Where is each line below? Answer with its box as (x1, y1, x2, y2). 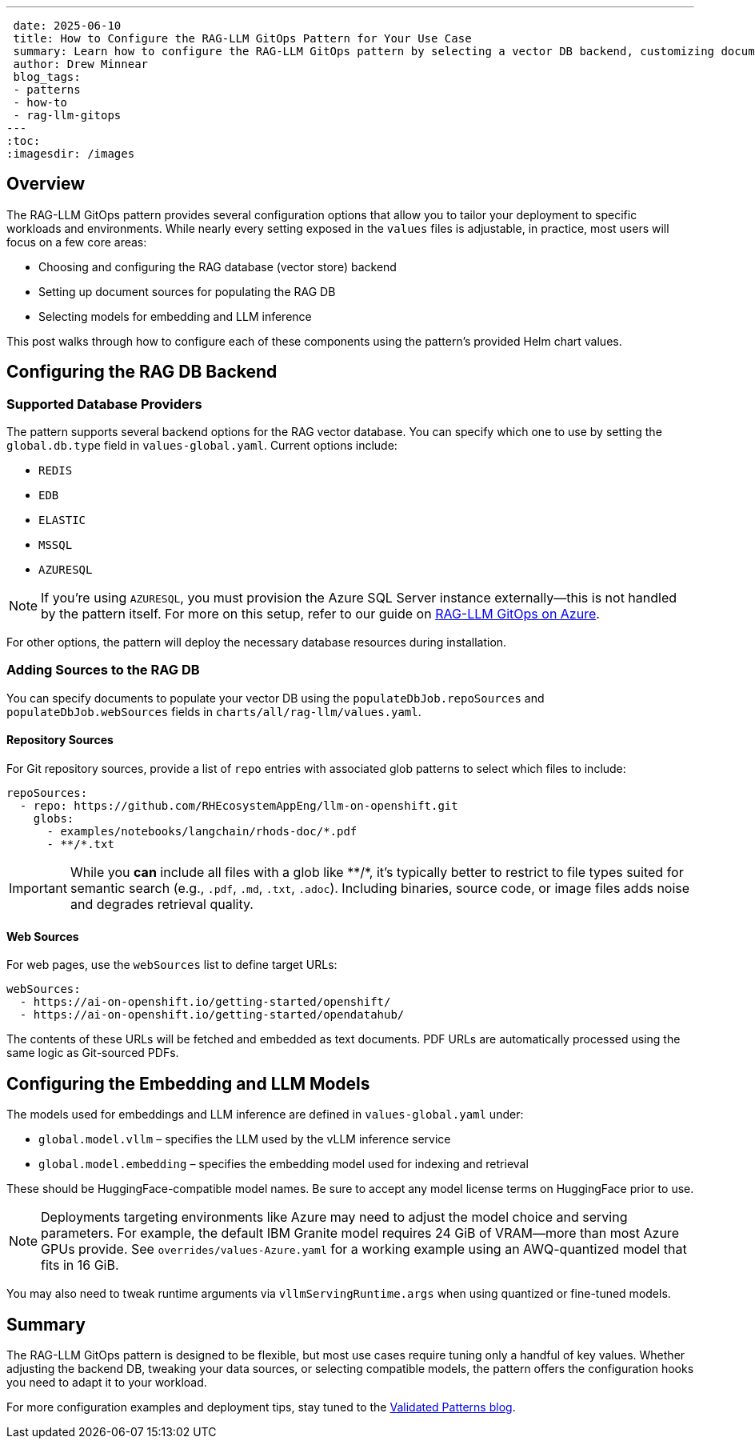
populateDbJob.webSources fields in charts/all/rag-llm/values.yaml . (6, 704, 421, 718)
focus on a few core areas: (6, 234, 147, 249)
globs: (33, 812, 74, 826)
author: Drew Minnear (13, 58, 149, 70)
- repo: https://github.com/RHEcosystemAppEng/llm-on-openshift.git (19, 799, 458, 813)
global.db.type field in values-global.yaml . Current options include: (6, 438, 397, 453)
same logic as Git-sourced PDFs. (6, 1046, 179, 1060)
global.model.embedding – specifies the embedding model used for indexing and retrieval (38, 1157, 529, 1171)
